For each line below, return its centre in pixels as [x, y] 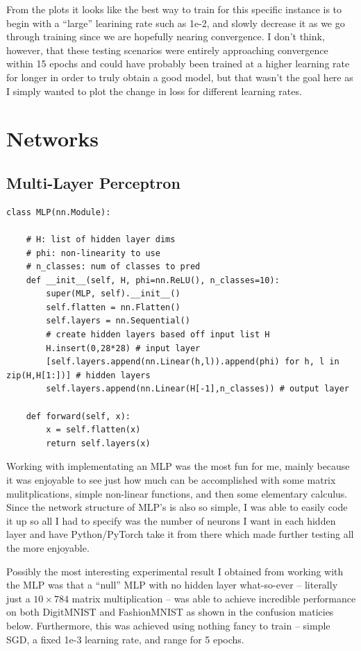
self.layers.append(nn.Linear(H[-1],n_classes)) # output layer [198, 389]
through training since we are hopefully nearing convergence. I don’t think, [166, 36]
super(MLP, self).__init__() [113, 294]
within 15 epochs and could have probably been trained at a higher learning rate [178, 64]
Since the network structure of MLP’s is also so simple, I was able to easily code [177, 507]
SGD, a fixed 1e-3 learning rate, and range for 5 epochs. [125, 639]
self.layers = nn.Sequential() [118, 321]
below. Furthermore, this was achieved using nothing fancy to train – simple [168, 625]
